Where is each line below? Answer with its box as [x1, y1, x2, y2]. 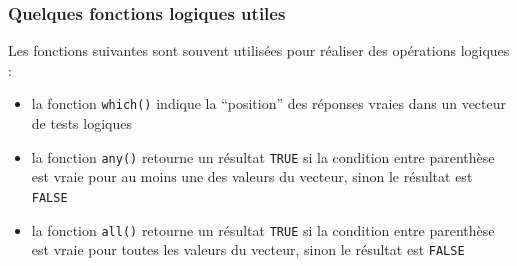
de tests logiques [31, 113, 132, 134]
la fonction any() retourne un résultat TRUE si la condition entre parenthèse [31, 146, 495, 167]
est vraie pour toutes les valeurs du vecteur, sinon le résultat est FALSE [31, 239, 465, 260]
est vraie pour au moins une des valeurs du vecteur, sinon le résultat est [31, 166, 473, 187]
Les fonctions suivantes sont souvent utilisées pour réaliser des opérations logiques [8, 40, 510, 61]
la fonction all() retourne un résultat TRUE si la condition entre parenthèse [31, 219, 495, 240]
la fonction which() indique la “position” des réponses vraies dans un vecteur [31, 93, 507, 114]
